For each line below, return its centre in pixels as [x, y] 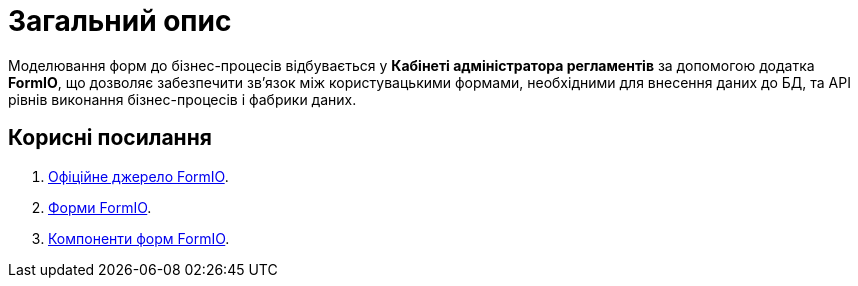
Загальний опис [120, 21]
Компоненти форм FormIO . [139, 238]
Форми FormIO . [100, 207]
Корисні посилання [110, 138]
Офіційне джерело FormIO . [138, 176]
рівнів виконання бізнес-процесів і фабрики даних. [182, 99]
